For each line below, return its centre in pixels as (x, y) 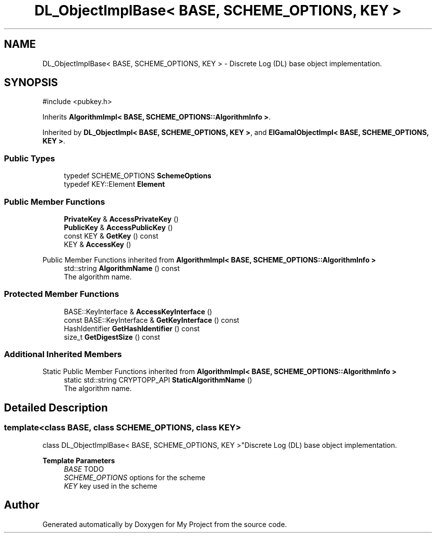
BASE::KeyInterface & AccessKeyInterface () (138, 311)
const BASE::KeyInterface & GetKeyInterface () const (152, 320)
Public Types (30, 158)
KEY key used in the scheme (110, 486)
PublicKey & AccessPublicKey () (118, 227)
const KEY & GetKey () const (111, 236)
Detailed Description (56, 407)
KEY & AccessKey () (98, 244)
